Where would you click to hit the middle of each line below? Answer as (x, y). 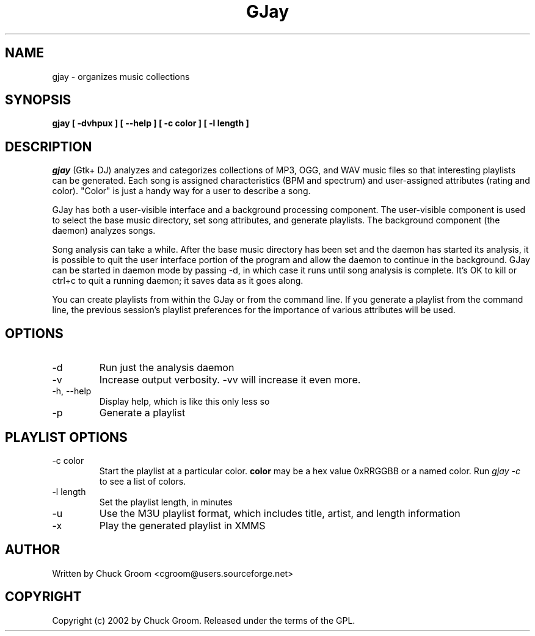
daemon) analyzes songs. (104, 231)
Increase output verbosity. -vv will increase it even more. (230, 380)
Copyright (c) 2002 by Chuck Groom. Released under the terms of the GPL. (204, 620)
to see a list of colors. (143, 481)
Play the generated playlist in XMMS (182, 525)
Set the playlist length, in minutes (166, 502)
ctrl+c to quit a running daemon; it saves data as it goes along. (178, 281)
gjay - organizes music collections (121, 76)
